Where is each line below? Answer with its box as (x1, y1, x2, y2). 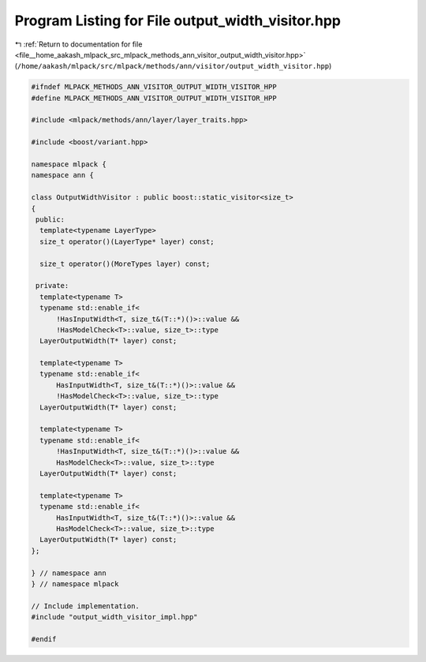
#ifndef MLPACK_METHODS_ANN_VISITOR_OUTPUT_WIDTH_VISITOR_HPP (31, 83, 277, 92)
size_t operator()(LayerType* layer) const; (39, 237, 215, 246)
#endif (31, 634, 57, 643)
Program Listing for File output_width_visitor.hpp (14, 12, 341, 29)
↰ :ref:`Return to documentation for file (14, 39, 143, 49)
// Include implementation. (31, 601, 140, 611)
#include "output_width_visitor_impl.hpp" (31, 612, 198, 622)
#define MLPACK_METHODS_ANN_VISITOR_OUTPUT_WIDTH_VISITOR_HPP (31, 93, 277, 103)
